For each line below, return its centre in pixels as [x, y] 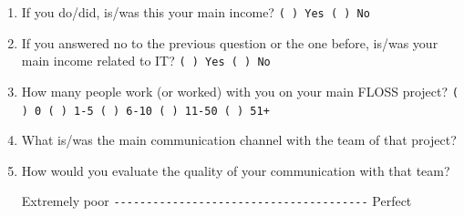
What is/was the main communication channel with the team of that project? [239, 140]
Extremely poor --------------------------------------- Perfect [217, 201]
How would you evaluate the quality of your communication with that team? [236, 170]
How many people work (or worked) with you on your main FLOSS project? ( [240, 91]
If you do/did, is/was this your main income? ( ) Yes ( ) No [196, 12]
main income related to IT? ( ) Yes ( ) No [146, 61]
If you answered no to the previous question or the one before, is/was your [230, 42]
